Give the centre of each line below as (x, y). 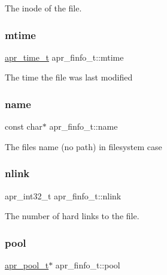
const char (24, 126)
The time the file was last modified (69, 77)
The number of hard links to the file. (72, 216)
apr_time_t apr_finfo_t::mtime (64, 57)
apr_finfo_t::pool (88, 265)
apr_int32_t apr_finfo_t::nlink (63, 195)
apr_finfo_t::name (83, 126)
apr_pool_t (27, 265)
